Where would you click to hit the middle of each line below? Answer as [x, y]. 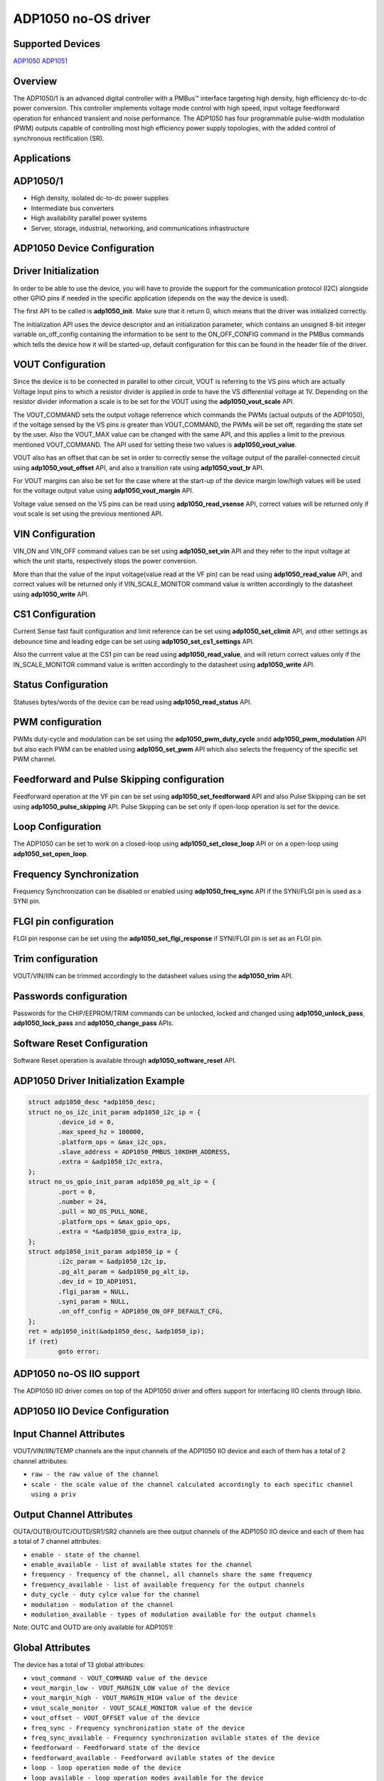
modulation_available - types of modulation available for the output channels [174, 1614]
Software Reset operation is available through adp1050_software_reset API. [125, 1061]
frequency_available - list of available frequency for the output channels [168, 1584]
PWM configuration [58, 722]
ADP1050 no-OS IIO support [76, 1374]
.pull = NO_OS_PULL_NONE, [103, 1212]
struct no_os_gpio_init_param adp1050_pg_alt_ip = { [122, 1182]
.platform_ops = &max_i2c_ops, [112, 1142]
